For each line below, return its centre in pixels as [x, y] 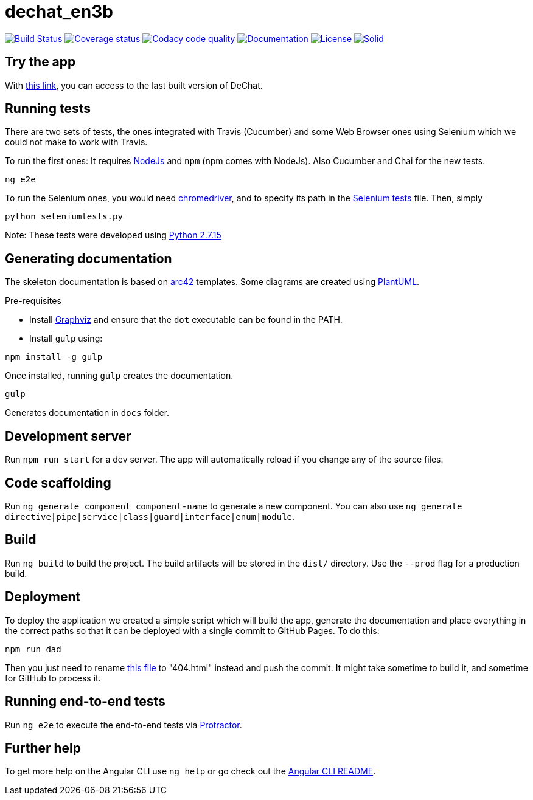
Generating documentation [89, 258]
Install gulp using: [66, 339]
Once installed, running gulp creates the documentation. [119, 376]
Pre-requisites [33, 301]
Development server [68, 436]
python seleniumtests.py [64, 217]
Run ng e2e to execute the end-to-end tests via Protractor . [124, 725]
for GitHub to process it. [53, 678]
